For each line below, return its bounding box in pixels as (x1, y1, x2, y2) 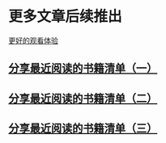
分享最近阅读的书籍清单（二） (8, 91, 158, 105)
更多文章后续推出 (8, 7, 123, 26)
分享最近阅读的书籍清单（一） (8, 61, 158, 75)
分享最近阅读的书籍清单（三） (8, 122, 158, 136)
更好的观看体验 (8, 36, 58, 45)
